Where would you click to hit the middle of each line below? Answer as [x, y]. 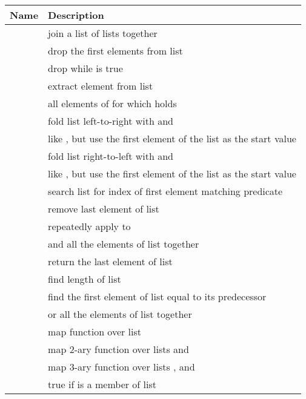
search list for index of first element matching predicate [165, 191]
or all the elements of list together [120, 314]
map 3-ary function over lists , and [121, 367]
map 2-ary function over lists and [118, 349]
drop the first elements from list [115, 51]
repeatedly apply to [89, 226]
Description [76, 15]
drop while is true [85, 68]
